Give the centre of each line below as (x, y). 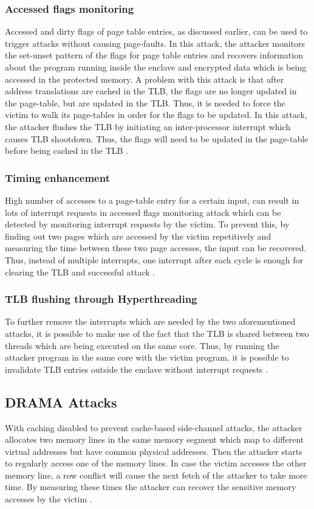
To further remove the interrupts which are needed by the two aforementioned (150, 321)
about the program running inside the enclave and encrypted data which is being (156, 67)
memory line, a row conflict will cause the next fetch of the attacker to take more (156, 475)
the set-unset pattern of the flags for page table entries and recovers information (154, 55)
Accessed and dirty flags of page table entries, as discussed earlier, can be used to (156, 31)
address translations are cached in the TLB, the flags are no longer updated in (151, 91)
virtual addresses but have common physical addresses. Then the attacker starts (154, 451)
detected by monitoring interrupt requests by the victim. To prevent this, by (147, 224)
